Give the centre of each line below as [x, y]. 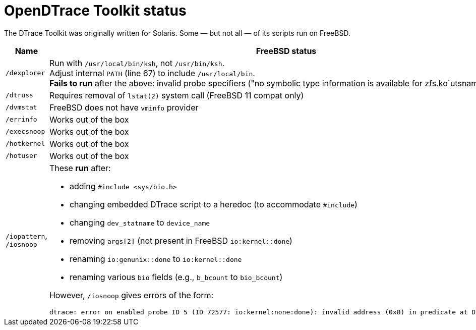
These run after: [80, 168]
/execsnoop [25, 132]
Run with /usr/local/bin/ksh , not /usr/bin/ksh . [137, 63]
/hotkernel [25, 144]
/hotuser [21, 156]
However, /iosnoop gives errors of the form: [131, 295]
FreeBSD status [286, 51]
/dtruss [19, 95]
